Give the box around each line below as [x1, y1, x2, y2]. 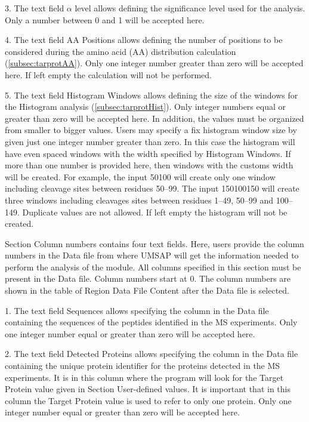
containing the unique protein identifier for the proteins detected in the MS [5, 359, 280, 372]
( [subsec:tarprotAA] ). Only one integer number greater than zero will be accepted [5, 57, 304, 69]
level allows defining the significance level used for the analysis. [75, 2, 305, 14]
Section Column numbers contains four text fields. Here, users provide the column [5, 237, 304, 249]
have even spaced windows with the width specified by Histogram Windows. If [5, 147, 291, 159]
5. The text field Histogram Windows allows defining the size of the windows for [5, 88, 298, 101]
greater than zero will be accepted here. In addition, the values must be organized [5, 112, 304, 124]
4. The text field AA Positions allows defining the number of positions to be [5, 33, 283, 46]
